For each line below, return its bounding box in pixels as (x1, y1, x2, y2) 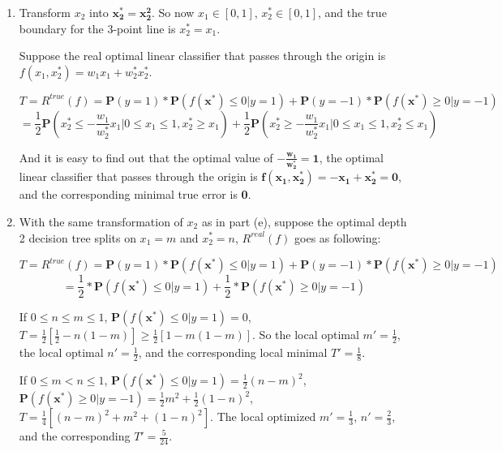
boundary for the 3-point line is (19, 19, 176, 37)
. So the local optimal (252, 326, 359, 343)
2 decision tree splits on (19, 229, 136, 246)
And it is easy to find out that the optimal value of (19, 148, 273, 165)
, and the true (318, 4, 387, 20)
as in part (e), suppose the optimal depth (201, 213, 407, 230)
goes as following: (294, 229, 381, 246)
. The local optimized (210, 408, 316, 424)
